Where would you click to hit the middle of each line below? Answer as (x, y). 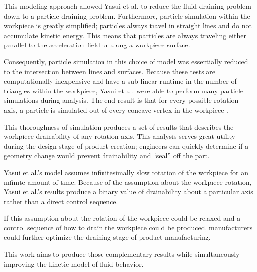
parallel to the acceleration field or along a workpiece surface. (97, 45)
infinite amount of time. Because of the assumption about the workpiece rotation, (128, 182)
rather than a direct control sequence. (61, 201)
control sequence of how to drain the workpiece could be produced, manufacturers (128, 227)
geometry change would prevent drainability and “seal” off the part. (107, 156)
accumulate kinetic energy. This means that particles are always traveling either (125, 35)
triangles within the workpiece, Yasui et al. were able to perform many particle (124, 90)
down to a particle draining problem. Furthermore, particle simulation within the (127, 16)
